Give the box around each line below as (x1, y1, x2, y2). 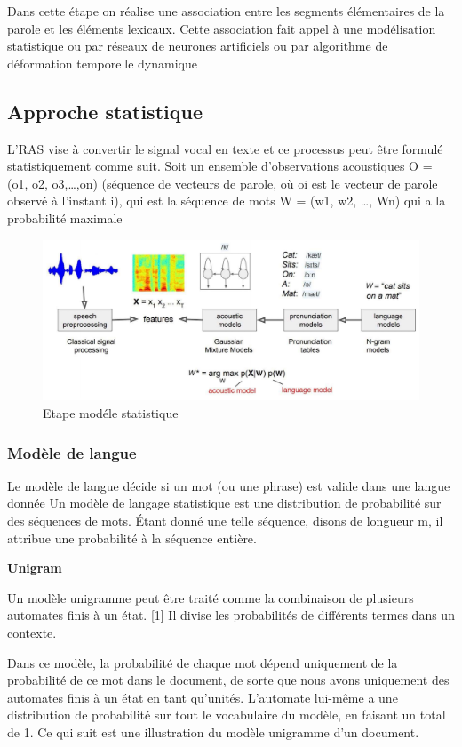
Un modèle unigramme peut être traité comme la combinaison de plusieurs (7, 588, 414, 606)
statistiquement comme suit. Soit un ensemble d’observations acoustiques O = (7, 157, 433, 175)
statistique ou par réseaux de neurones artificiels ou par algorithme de (7, 36, 388, 55)
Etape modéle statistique (43, 404, 179, 422)
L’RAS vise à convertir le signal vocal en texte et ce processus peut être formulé (7, 139, 443, 157)
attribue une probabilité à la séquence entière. (7, 528, 257, 547)
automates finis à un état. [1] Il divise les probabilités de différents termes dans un (7, 606, 455, 624)
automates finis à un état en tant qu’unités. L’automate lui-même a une (7, 687, 398, 706)
